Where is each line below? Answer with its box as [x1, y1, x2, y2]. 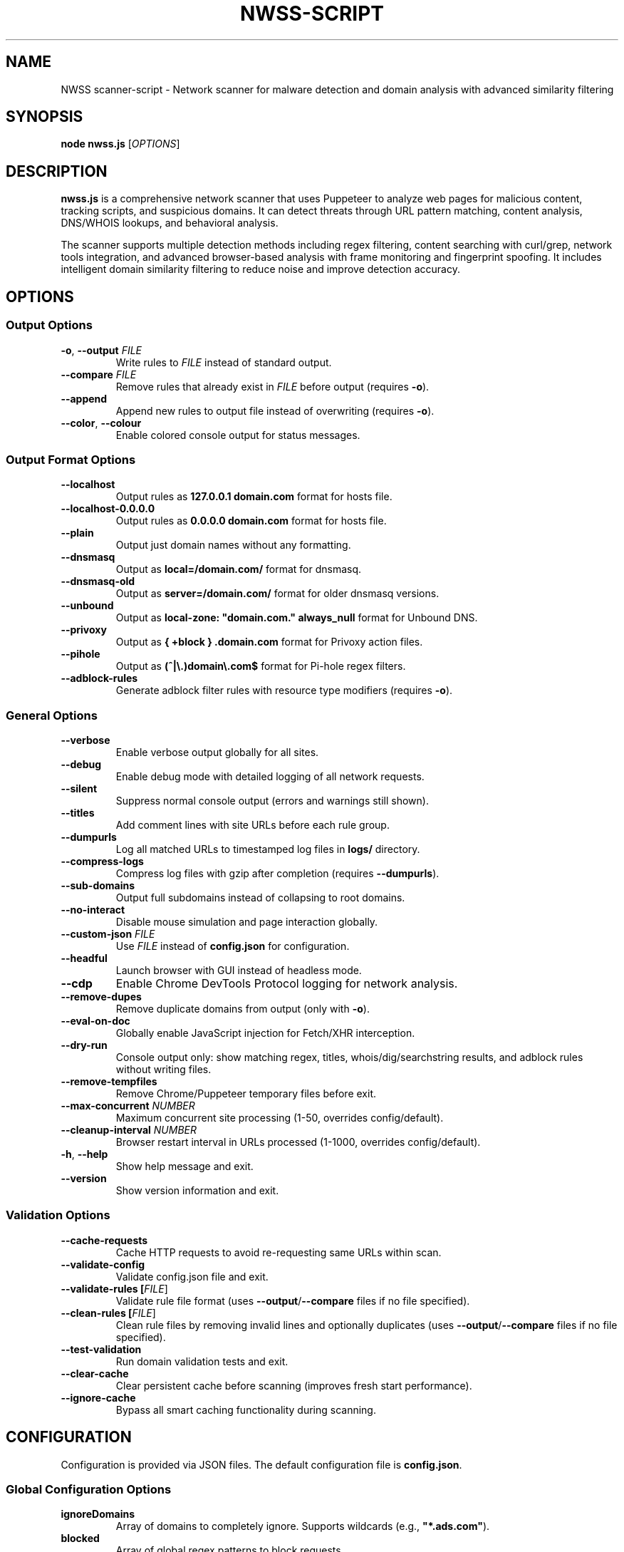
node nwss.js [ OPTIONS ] [61, 138, 180, 150]
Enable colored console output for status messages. [115, 428, 360, 441]
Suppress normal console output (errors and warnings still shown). [115, 795, 429, 807]
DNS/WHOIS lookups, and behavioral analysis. [61, 217, 279, 229]
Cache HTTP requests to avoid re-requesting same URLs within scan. [115, 1246, 442, 1258]
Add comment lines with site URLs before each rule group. [115, 819, 390, 831]
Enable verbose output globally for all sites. [115, 746, 319, 758]
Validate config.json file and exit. [115, 1270, 269, 1283]
